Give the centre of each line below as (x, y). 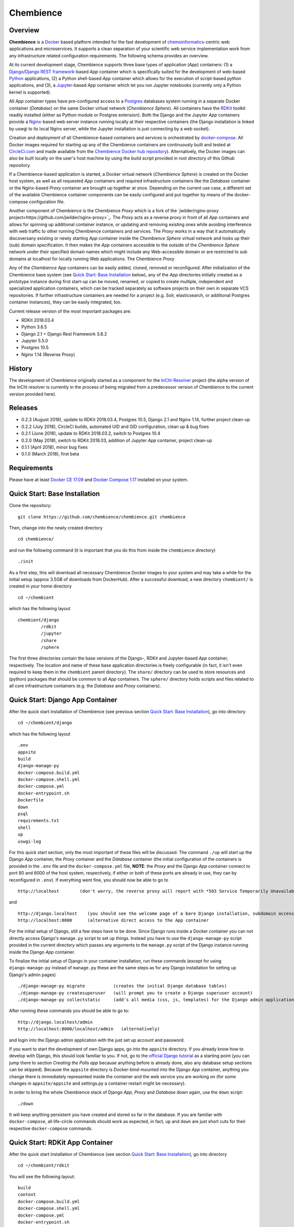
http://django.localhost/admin (55, 1022)
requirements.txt (38, 821)
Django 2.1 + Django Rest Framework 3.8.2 (64, 334)
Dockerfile (31, 800)
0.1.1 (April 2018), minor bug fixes (55, 447)
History (21, 368)
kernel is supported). (30, 92)
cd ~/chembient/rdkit (44, 1165)
